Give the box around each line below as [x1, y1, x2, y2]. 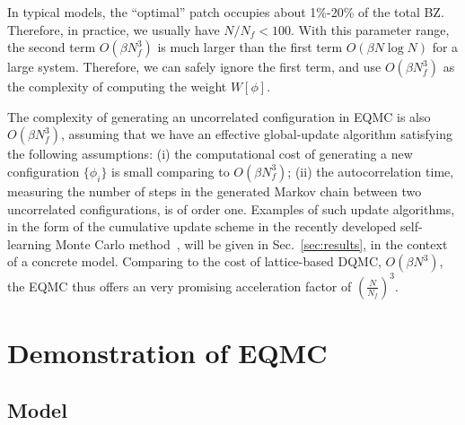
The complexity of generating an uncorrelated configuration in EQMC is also [7, 107, 431, 126]
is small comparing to [111, 161, 230, 180]
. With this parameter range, [291, 20, 450, 39]
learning [7, 234, 52, 253]
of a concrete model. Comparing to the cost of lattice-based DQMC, [7, 252, 382, 271]
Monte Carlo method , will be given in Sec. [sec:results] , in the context [55, 234, 448, 253]
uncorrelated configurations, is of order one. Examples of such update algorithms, [7, 199, 455, 218]
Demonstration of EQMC [7, 334, 328, 371]
